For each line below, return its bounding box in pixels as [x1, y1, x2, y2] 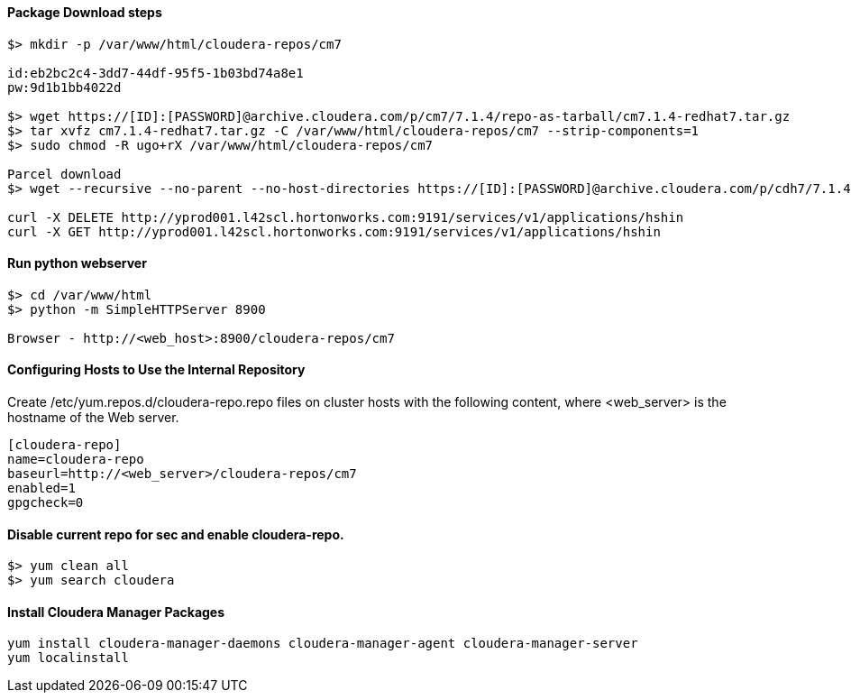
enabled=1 [7, 481, 76, 496]
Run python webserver [7, 255, 147, 272]
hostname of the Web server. [7, 410, 179, 426]
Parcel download [7, 166, 122, 181]
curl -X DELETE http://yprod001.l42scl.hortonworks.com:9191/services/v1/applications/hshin [7, 209, 684, 225]
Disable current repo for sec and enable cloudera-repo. [7, 526, 344, 542]
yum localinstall [7, 650, 129, 666]
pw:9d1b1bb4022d [7, 79, 122, 95]
